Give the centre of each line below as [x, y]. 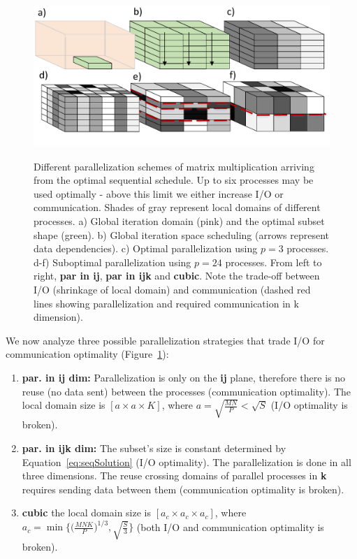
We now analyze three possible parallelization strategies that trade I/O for [165, 340]
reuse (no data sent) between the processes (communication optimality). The [186, 391]
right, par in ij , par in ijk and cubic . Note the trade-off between [177, 276]
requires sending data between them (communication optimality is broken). [183, 489]
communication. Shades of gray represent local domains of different [177, 207]
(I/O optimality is [309, 405]
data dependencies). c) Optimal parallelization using [146, 248]
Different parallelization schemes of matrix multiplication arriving [174, 166]
